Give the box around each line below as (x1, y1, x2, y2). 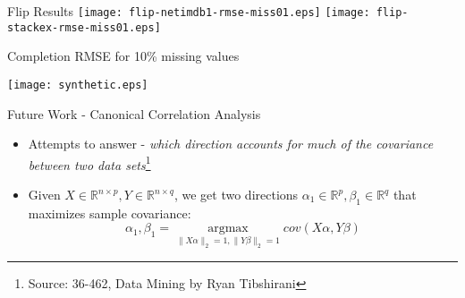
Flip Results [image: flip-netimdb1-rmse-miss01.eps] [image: (7, 2, 370, 20)
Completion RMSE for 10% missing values (7, 47, 240, 65)
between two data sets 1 (28, 152, 151, 174)
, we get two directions (173, 185, 299, 203)
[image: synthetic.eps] (7, 78, 148, 91)
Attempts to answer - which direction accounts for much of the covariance (28, 134, 434, 153)
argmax (207, 222, 249, 235)
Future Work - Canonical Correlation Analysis (7, 104, 261, 123)
